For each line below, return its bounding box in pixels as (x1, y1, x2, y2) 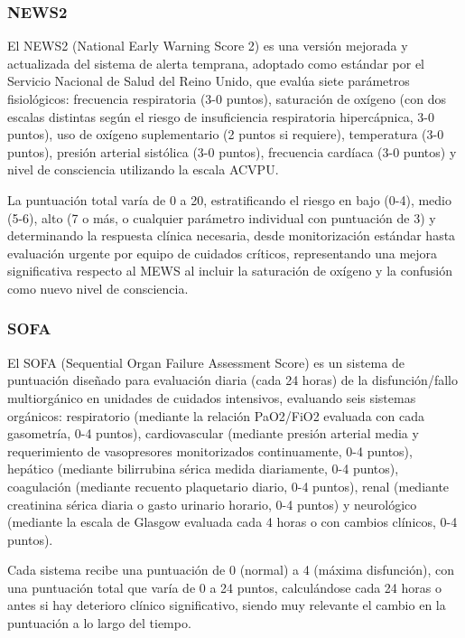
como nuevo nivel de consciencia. (7, 278, 189, 297)
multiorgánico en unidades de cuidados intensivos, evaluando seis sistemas (7, 388, 416, 407)
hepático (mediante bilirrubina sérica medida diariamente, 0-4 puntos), (7, 459, 399, 478)
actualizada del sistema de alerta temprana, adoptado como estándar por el (7, 53, 424, 72)
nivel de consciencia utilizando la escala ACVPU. (7, 160, 279, 179)
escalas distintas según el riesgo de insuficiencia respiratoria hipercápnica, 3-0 (7, 107, 434, 126)
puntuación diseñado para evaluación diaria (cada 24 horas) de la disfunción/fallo (7, 371, 458, 389)
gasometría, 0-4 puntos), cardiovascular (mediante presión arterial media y (7, 424, 419, 443)
